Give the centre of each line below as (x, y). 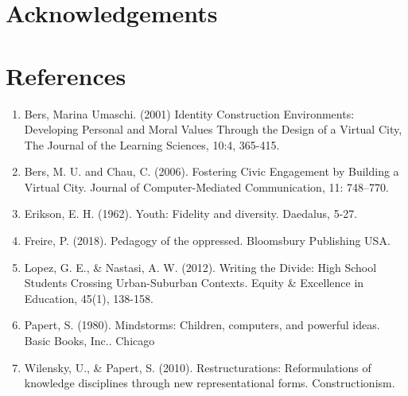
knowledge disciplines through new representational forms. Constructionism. (210, 383)
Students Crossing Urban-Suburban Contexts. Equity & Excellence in (194, 283)
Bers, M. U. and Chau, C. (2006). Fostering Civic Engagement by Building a (212, 171)
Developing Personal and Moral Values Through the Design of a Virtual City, (213, 129)
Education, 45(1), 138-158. (89, 298)
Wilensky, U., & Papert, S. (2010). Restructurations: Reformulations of (198, 367)
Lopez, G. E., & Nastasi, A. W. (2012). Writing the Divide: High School (200, 267)
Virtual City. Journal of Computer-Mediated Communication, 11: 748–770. (206, 186)
